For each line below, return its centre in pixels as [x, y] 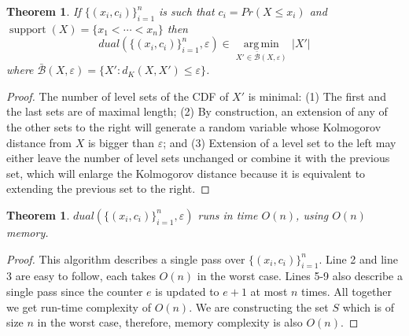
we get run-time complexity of [79, 306]
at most [269, 291]
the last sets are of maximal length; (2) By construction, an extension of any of [197, 111]
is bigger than [121, 142]
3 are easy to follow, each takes [81, 276]
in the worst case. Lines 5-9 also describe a [300, 276]
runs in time [228, 214]
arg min [261, 44]
